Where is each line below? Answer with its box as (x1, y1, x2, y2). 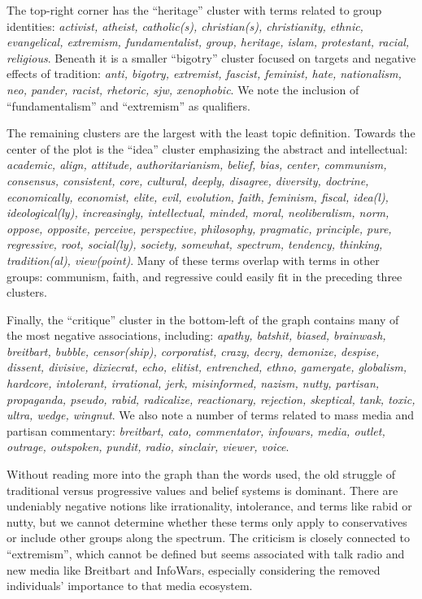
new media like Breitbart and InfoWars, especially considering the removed (7, 561, 381, 578)
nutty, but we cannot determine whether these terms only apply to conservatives (7, 513, 407, 530)
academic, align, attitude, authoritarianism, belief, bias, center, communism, (7, 156, 387, 173)
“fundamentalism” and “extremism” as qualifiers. (7, 97, 250, 114)
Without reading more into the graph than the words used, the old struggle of (7, 466, 396, 483)
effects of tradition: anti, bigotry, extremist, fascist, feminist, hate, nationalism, (7, 65, 402, 82)
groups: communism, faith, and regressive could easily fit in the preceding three (7, 267, 402, 284)
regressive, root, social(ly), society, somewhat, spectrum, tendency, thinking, (7, 236, 383, 253)
